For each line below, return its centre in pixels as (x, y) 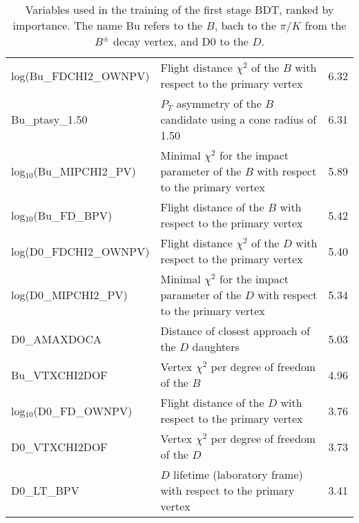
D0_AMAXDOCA (57, 339)
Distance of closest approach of (235, 331)
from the (326, 25)
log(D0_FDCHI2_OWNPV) (80, 251)
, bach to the (245, 25)
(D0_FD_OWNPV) (83, 410)
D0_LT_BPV (45, 490)
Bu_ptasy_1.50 (49, 119)
